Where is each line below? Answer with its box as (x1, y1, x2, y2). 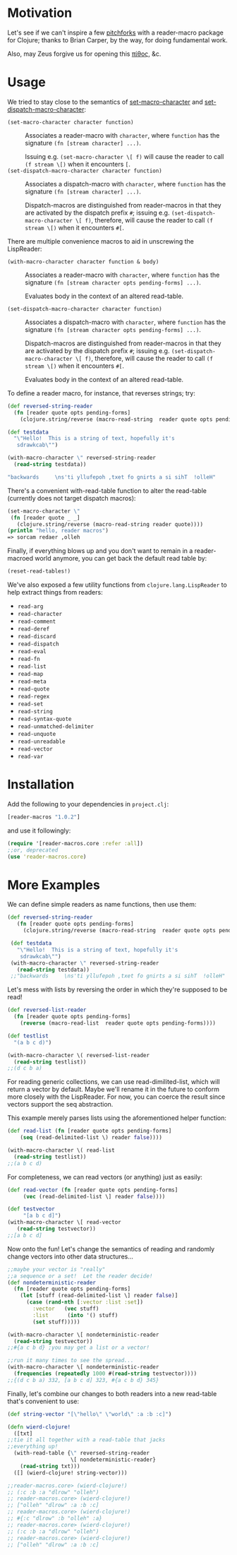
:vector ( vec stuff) (32, 1305, 99, 1312)
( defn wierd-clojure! (7, 1423, 71, 1431)
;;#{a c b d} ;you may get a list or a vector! (7, 1344, 150, 1352)
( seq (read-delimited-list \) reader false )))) (20, 1134, 162, 1141)
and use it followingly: (7, 826, 71, 835)
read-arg (17, 603, 44, 610)
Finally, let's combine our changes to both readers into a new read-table (7, 1389, 217, 1398)
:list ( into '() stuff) (32, 1311, 119, 1318)
